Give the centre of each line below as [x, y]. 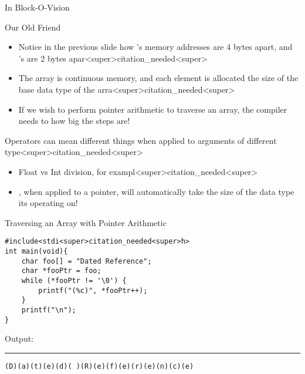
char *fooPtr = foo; [61, 271]
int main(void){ [36, 251]
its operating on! [48, 203]
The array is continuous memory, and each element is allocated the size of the [158, 78]
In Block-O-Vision [37, 7]
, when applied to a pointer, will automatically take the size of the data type [156, 191]
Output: [19, 338]
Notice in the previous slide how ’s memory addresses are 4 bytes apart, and [155, 47]
